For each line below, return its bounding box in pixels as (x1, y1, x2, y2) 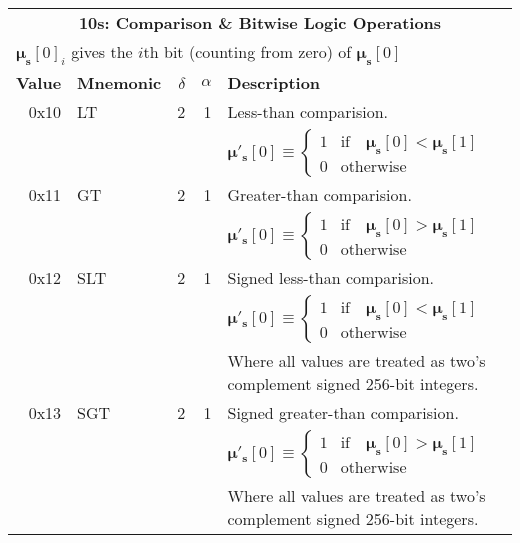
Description (227, 71, 321, 95)
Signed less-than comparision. (227, 266, 435, 290)
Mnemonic (77, 71, 162, 95)
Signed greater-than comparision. (227, 401, 459, 425)
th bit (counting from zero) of (143, 40, 352, 63)
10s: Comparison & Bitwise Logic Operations (78, 11, 442, 34)
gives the (71, 40, 133, 63)
